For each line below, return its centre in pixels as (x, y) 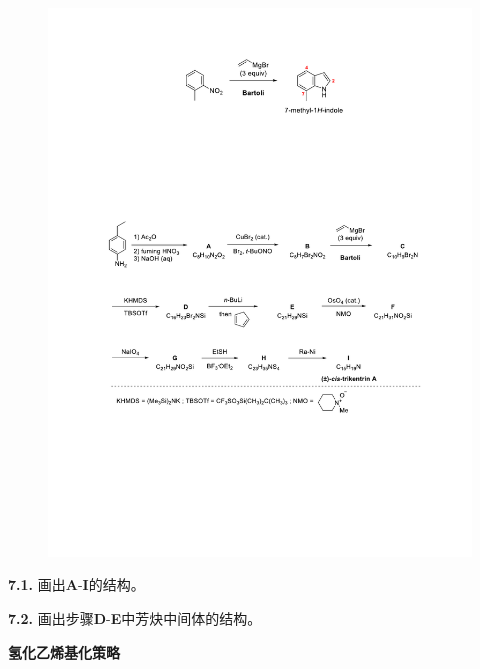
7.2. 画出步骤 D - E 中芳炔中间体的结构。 (135, 618)
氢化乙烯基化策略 (64, 651)
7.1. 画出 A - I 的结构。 (76, 584)
